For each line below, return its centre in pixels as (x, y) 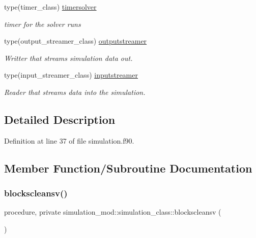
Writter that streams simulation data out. (68, 58)
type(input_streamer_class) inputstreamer (71, 75)
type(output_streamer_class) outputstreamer (76, 41)
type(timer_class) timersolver (50, 7)
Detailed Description (60, 119)
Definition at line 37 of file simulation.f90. (69, 140)
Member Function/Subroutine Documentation (128, 168)
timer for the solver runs (42, 24)
